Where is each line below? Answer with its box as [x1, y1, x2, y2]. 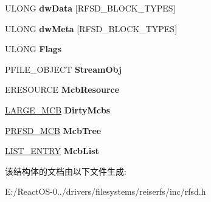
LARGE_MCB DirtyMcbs [5, 103, 111, 116]
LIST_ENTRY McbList [5, 144, 99, 157]
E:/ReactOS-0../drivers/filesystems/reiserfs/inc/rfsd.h [5, 185, 206, 198]
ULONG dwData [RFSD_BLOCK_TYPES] [5, 2, 176, 14]
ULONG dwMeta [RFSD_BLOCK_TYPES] [5, 22, 178, 35]
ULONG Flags [5, 42, 62, 55]
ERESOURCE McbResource [5, 83, 120, 96]
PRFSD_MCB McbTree [5, 124, 102, 136]
